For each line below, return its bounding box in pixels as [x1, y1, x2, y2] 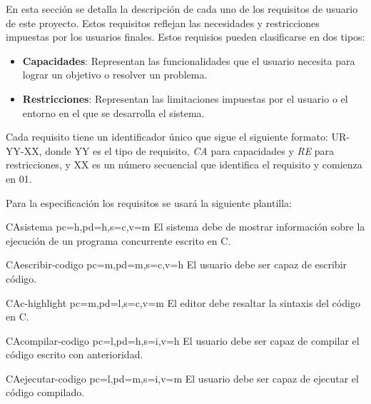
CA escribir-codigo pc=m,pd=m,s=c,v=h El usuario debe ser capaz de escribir [6, 257, 347, 272]
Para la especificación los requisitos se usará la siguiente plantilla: [6, 195, 293, 210]
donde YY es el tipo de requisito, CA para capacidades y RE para [45, 143, 335, 158]
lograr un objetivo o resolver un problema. [22, 67, 208, 82]
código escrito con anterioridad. [6, 347, 143, 362]
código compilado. [6, 385, 85, 400]
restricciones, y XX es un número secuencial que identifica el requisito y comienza [6, 157, 362, 172]
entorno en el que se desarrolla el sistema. [22, 105, 205, 120]
